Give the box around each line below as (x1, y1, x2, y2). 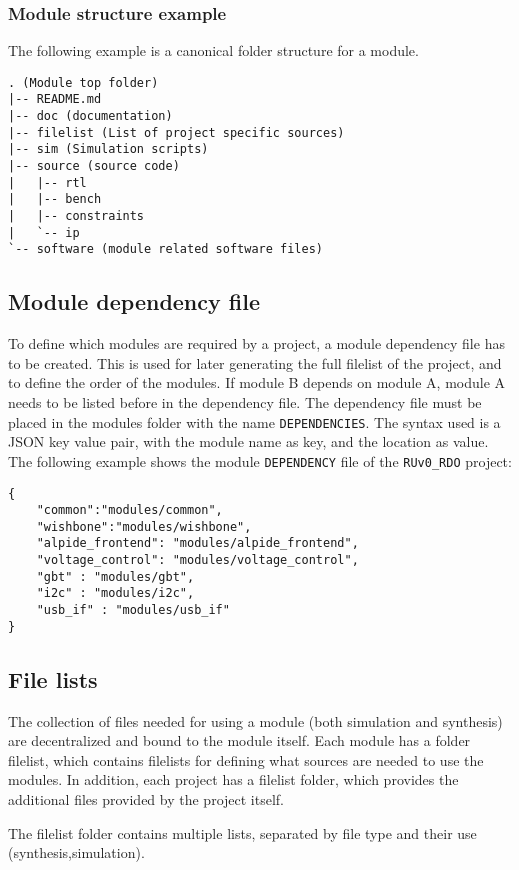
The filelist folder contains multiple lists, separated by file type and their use (8, 822, 477, 843)
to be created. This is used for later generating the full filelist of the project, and (8, 352, 502, 373)
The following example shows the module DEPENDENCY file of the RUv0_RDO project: (8, 450, 512, 471)
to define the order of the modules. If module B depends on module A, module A (8, 372, 506, 393)
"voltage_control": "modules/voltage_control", (36, 553, 359, 568)
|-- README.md (8, 92, 102, 107)
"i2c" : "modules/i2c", (36, 586, 195, 601)
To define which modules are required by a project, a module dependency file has (8, 333, 505, 354)
